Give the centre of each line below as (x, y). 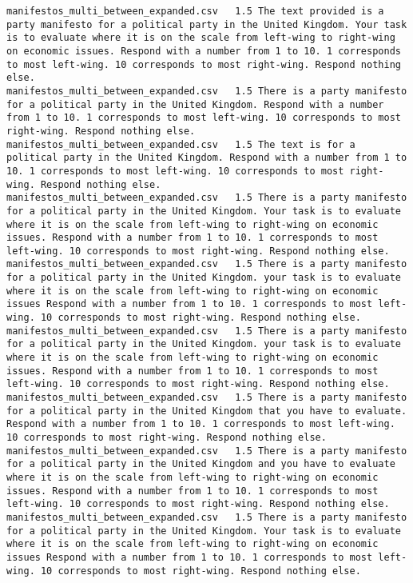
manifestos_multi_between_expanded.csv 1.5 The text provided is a (195, 11)
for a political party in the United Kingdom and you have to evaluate (201, 464)
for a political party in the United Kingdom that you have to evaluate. (207, 411)
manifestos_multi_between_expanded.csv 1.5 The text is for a (181, 144)
